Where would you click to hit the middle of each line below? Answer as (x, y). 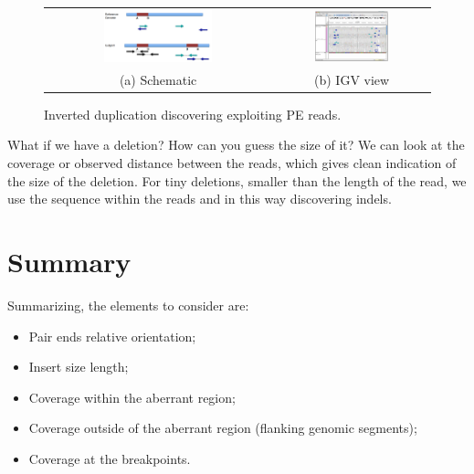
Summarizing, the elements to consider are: (128, 305)
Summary (69, 261)
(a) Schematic (158, 79)
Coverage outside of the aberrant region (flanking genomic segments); (223, 428)
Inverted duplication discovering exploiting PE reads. (193, 114)
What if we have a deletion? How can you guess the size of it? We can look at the (236, 145)
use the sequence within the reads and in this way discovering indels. (200, 199)
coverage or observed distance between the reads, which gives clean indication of (232, 163)
